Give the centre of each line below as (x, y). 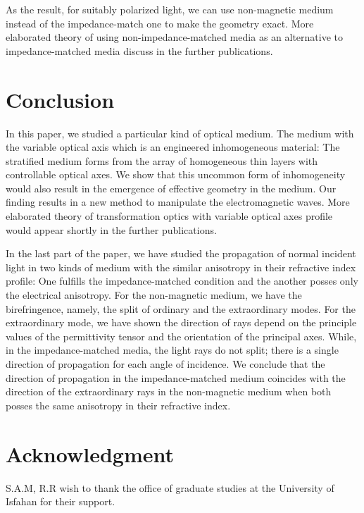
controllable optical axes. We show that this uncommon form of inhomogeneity (176, 174)
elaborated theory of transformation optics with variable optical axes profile (169, 216)
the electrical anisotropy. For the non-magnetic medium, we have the (154, 295)
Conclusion (60, 99)
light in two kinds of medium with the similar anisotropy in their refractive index (181, 267)
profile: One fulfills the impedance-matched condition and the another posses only (182, 281)
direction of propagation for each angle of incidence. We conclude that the (165, 364)
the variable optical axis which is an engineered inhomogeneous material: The (173, 147)
